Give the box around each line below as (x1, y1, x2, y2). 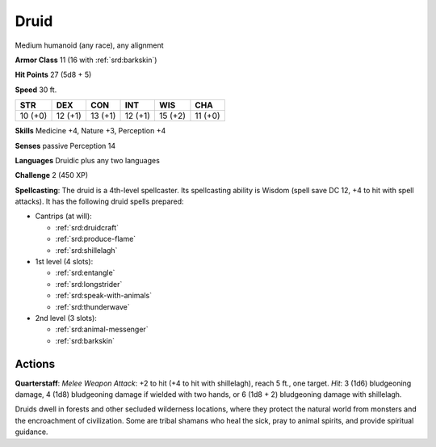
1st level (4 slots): (35, 257, 94, 267)
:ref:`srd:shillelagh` (55, 245, 118, 255)
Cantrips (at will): (35, 211, 92, 221)
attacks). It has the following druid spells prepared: (15, 196, 185, 206)
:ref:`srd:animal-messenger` (55, 324, 149, 335)
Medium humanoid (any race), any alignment (15, 40, 165, 50)
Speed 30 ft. (15, 85, 57, 95)
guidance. (15, 427, 48, 436)
